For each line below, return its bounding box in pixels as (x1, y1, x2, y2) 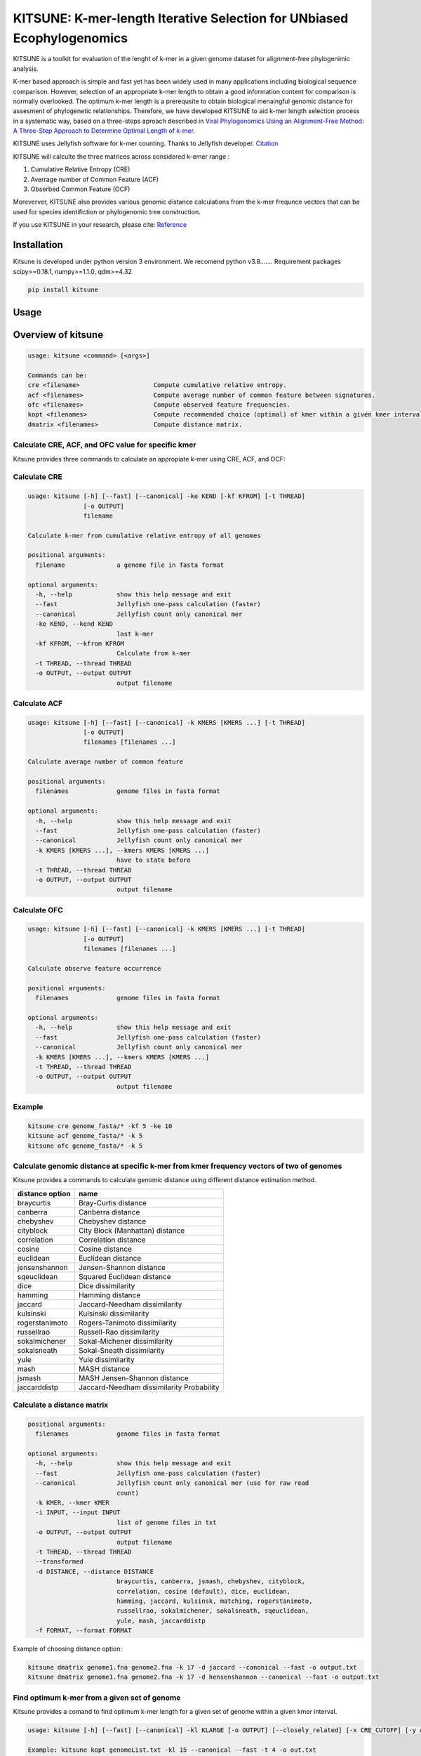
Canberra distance (78, 1207, 140, 1217)
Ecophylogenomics (13, 30, 128, 46)
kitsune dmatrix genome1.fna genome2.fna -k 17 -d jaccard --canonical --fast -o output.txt (27, 1663, 357, 1672)
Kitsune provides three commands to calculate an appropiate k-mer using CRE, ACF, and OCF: (13, 454, 286, 463)
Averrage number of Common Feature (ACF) (30, 175, 159, 183)
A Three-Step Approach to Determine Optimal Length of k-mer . (13, 126, 196, 135)
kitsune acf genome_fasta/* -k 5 (27, 1132, 143, 1140)
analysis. (13, 64, 39, 73)
